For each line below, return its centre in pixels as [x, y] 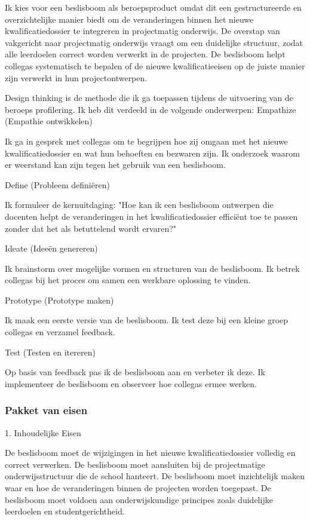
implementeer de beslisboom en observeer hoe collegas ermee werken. [131, 383]
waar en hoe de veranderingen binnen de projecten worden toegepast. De [138, 488]
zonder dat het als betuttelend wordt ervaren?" [91, 228]
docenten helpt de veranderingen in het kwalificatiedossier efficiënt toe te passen [151, 216]
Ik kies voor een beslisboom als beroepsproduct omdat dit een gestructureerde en [153, 7]
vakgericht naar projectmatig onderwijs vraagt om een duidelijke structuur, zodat [154, 42]
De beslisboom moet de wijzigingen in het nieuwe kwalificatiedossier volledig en [150, 453]
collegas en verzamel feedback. [60, 332]
